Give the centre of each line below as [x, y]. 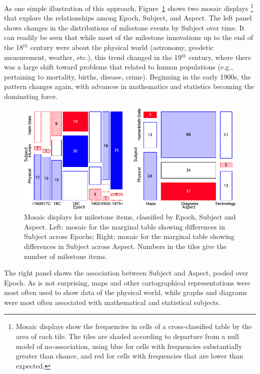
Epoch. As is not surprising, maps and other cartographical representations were [127, 282]
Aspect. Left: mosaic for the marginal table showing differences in [124, 226]
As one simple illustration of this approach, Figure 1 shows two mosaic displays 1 [129, 7]
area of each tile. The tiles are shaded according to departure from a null [127, 336]
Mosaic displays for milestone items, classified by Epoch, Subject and [130, 217]
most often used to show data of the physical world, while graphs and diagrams [125, 292]
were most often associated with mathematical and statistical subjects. [112, 302]
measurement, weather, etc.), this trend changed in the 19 [93, 57]
